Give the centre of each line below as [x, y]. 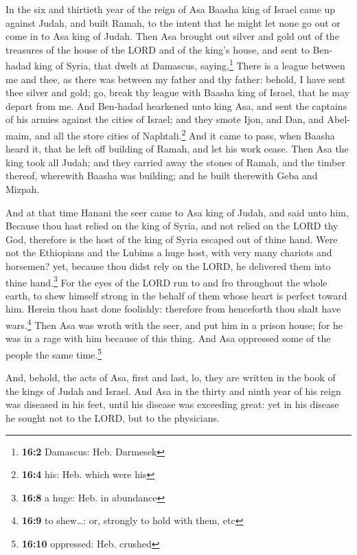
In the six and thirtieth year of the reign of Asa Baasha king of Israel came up [171, 9]
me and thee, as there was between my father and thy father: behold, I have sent [175, 79]
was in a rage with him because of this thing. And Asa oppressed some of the [168, 338]
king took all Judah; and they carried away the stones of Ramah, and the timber [175, 162]
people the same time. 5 [54, 353]
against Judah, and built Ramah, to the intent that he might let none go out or [173, 22]
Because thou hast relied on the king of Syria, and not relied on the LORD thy [172, 226]
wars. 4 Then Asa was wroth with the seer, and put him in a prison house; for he [174, 324]
